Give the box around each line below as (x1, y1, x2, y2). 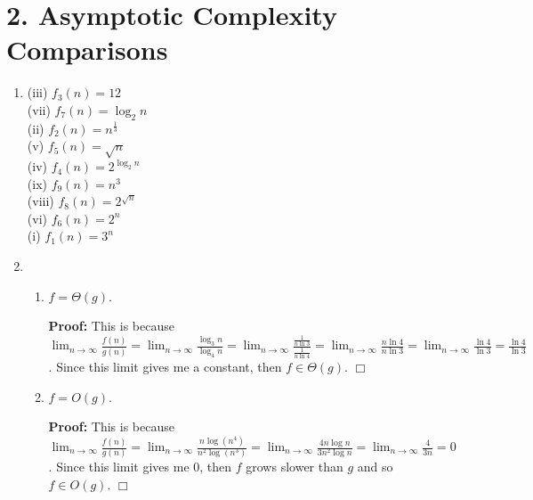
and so (357, 457, 393, 476)
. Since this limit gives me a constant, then (48, 357, 282, 375)
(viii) (27, 192, 54, 210)
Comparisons (6, 31, 168, 68)
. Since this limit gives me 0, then (48, 457, 232, 476)
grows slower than (246, 457, 343, 476)
